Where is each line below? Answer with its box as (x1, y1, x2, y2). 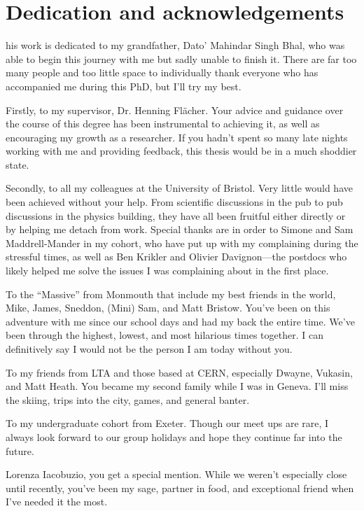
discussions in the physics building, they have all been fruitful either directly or (6, 208, 346, 223)
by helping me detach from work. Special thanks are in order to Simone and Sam (6, 222, 353, 237)
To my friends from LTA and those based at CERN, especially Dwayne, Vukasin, (6, 365, 353, 379)
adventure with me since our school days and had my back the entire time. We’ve (6, 314, 355, 328)
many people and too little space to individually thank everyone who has (6, 65, 318, 80)
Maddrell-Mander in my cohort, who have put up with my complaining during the (6, 235, 358, 250)
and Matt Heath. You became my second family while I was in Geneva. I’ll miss (6, 379, 349, 393)
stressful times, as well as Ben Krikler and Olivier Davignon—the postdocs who (6, 249, 347, 264)
